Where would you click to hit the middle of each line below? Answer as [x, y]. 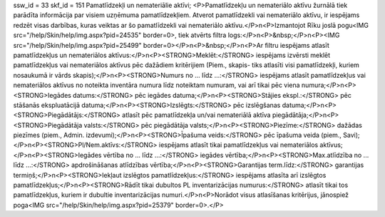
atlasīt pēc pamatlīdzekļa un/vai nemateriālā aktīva [196, 115]
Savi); [351, 135]
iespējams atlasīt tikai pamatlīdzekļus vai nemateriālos [238, 145]
